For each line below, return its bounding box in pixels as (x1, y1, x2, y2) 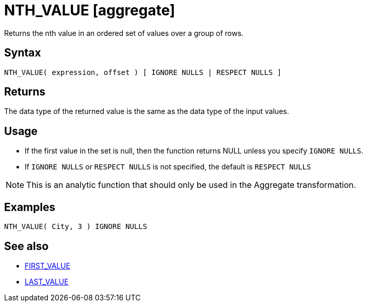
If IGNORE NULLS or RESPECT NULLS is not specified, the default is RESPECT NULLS (25, 162, 311, 171)
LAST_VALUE (25, 277, 69, 286)
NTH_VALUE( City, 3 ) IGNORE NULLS (4, 222, 148, 231)
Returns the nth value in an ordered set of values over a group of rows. (4, 28, 244, 37)
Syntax (4, 46, 41, 60)
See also (4, 239, 49, 253)
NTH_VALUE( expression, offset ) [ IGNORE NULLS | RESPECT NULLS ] (4, 68, 282, 76)
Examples (4, 200, 56, 214)
